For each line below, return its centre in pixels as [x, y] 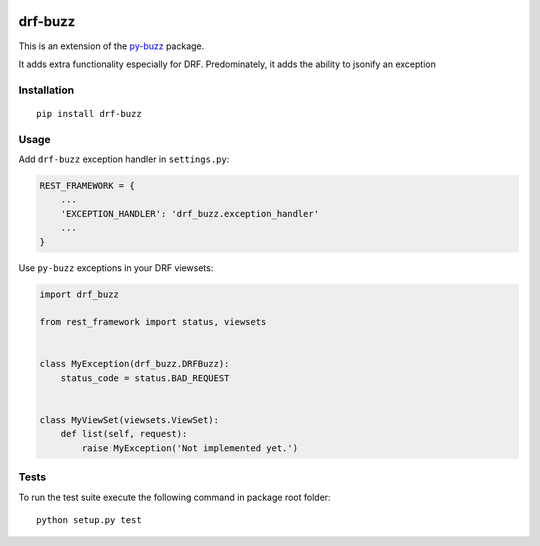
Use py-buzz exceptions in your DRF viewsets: [116, 267]
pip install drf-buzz [89, 113]
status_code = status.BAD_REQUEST [145, 378]
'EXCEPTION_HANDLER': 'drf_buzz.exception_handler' [190, 213]
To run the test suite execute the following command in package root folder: [174, 497]
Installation [46, 90]
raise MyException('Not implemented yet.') [190, 448]
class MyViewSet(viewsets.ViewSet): [129, 420]
